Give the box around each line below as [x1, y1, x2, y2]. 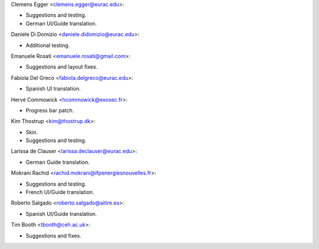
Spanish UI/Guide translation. [25, 210, 97, 217]
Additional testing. [25, 41, 70, 48]
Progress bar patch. [25, 106, 74, 114]
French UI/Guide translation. [25, 189, 95, 196]
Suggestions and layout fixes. [25, 63, 97, 70]
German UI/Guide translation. [25, 20, 97, 27]
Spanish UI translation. [25, 85, 81, 92]
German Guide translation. [25, 159, 90, 166]
